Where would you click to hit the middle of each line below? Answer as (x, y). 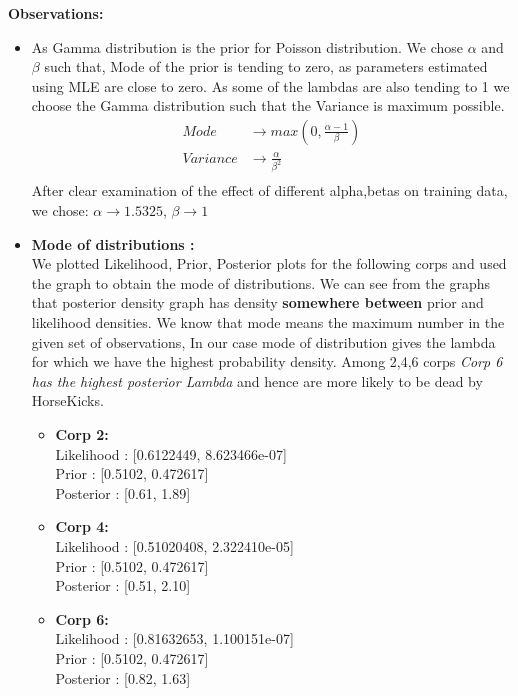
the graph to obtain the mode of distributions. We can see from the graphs (261, 282)
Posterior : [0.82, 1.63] (123, 677)
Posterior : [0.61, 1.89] (123, 492)
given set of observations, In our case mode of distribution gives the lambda (263, 341)
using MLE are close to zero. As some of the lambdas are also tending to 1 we (270, 85)
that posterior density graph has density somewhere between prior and (257, 302)
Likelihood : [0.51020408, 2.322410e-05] (174, 545)
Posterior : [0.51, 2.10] (123, 585)
